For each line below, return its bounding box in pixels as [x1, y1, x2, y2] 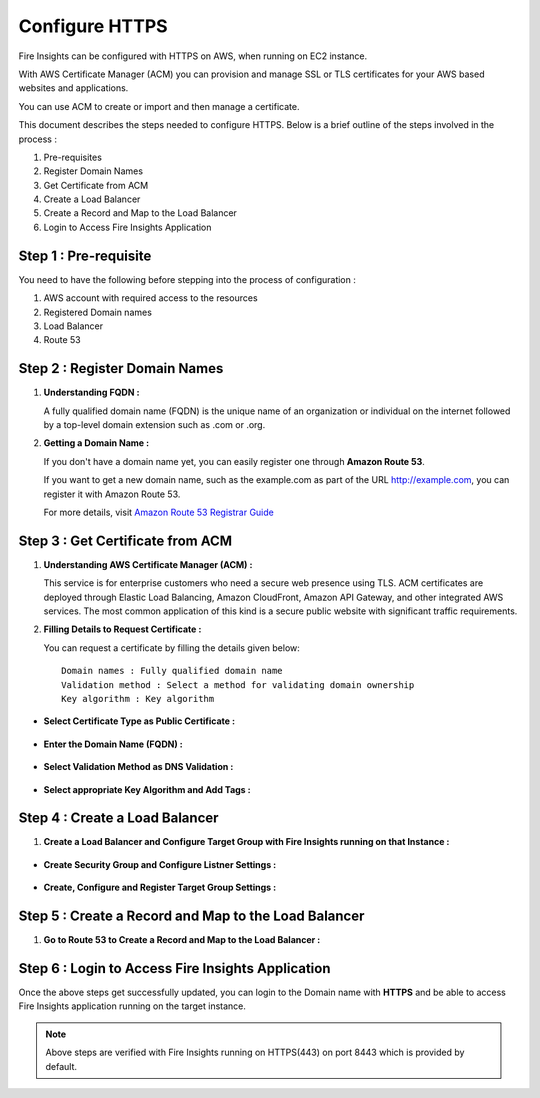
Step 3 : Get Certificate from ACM [18, 532, 233, 549]
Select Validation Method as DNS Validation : [43, 761, 234, 773]
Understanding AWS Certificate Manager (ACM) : [43, 558, 253, 570]
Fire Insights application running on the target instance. [18, 1000, 247, 1012]
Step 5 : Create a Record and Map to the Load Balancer [18, 908, 365, 925]
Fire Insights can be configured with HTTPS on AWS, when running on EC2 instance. [18, 50, 368, 62]
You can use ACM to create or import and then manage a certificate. [18, 100, 300, 112]
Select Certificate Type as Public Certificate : [43, 715, 235, 727]
